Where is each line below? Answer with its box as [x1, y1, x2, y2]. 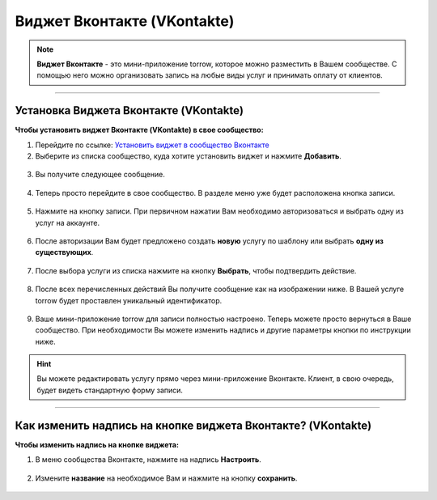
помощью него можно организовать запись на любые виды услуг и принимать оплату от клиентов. [36, 70, 384, 80]
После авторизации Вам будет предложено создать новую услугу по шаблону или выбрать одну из [35, 235, 384, 246]
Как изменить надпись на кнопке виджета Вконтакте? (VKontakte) [15, 418, 372, 432]
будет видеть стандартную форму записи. [36, 385, 184, 395]
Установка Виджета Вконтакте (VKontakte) [15, 104, 244, 117]
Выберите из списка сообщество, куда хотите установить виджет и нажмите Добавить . [35, 151, 342, 161]
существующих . [35, 248, 94, 257]
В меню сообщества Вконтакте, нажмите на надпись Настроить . [35, 455, 262, 464]
